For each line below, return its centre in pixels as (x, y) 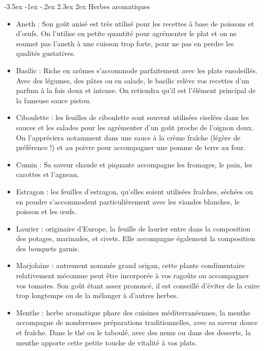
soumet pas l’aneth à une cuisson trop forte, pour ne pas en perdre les (125, 43)
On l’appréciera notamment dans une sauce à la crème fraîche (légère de (128, 137)
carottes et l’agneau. (47, 174)
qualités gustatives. (46, 53)
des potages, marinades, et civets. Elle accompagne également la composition (136, 238)
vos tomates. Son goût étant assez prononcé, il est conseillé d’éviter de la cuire (138, 285)
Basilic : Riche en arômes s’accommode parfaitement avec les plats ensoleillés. (137, 70)
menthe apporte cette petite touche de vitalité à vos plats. (106, 342)
